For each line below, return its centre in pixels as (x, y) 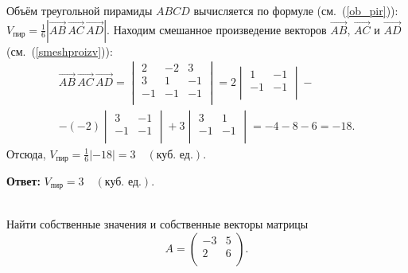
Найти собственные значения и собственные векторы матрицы (157, 224)
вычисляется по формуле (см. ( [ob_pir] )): (296, 10)
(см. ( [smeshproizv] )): (60, 51)
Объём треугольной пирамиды (80, 10)
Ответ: (23, 181)
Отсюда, (26, 153)
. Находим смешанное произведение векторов (217, 29)
